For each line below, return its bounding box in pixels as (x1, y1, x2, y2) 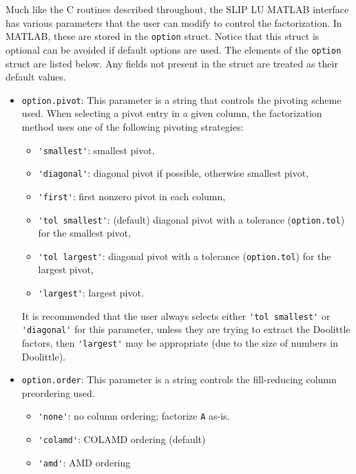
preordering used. (21, 385, 95, 400)
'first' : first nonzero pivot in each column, (38, 188, 226, 203)
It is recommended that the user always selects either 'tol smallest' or (21, 308, 331, 323)
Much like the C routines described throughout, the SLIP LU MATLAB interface (6, 2, 349, 16)
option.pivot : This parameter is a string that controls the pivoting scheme (21, 92, 342, 107)
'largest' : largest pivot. (38, 286, 144, 299)
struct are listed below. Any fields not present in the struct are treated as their (6, 56, 338, 70)
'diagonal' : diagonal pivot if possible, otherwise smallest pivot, (38, 166, 309, 180)
